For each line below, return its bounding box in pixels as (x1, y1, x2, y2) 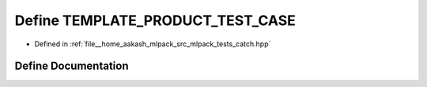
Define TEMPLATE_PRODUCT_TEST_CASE (14, 12, 297, 29)
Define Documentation (14, 60, 129, 73)
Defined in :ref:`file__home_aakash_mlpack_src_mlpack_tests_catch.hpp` (34, 39, 271, 49)
